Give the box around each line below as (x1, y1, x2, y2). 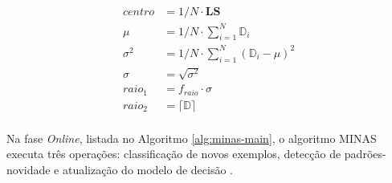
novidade (6, 161, 51, 177)
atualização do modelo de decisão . (62, 161, 234, 177)
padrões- (344, 145, 386, 162)
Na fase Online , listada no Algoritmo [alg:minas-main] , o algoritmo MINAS (6, 129, 377, 146)
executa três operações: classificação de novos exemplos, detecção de (6, 145, 341, 162)
